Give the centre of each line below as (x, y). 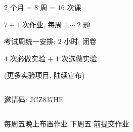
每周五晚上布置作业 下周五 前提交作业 (67, 123)
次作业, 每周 (42, 24)
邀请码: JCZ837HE (34, 99)
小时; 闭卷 (80, 41)
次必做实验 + (32, 58)
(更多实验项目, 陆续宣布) (45, 75)
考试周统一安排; (30, 41)
